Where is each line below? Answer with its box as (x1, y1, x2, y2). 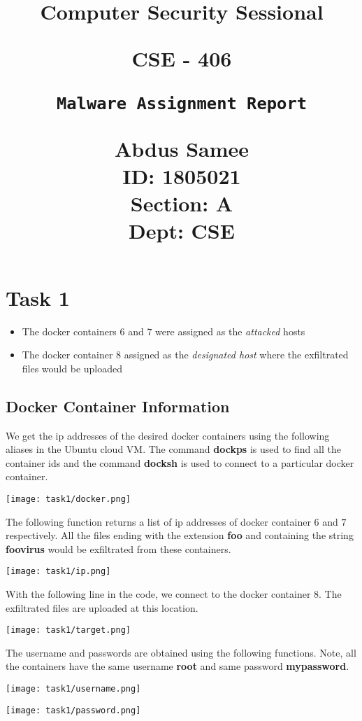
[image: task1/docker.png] (6, 493, 131, 504)
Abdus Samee (114, 134, 249, 162)
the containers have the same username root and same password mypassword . (6, 659, 349, 673)
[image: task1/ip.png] (6, 566, 111, 577)
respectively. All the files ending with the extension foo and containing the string (6, 528, 354, 542)
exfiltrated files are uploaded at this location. (6, 600, 198, 615)
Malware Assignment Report (56, 93, 307, 113)
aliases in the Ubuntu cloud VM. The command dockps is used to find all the (6, 442, 341, 456)
